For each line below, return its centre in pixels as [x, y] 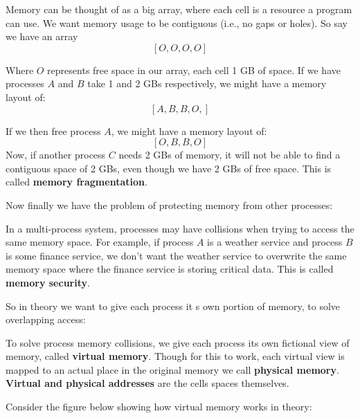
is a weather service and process [275, 242]
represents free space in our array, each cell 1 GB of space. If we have [194, 70]
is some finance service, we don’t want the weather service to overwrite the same [176, 255]
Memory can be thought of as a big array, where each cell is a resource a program [179, 9]
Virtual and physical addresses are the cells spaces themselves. [147, 383]
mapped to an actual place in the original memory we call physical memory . [172, 369]
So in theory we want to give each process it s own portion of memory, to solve [173, 306]
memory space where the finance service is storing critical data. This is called [170, 269]
